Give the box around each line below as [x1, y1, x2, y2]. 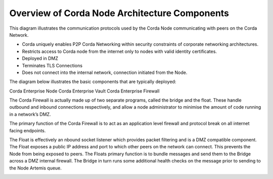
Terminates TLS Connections [22, 62, 83, 68]
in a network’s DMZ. [9, 111, 51, 117]
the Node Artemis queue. [9, 165, 62, 171]
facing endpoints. [9, 127, 46, 133]
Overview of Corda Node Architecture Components [9, 8, 230, 19]
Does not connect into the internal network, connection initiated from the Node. [22, 69, 188, 75]
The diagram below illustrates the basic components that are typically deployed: [9, 78, 176, 85]
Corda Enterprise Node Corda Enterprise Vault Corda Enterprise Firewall [9, 88, 160, 94]
